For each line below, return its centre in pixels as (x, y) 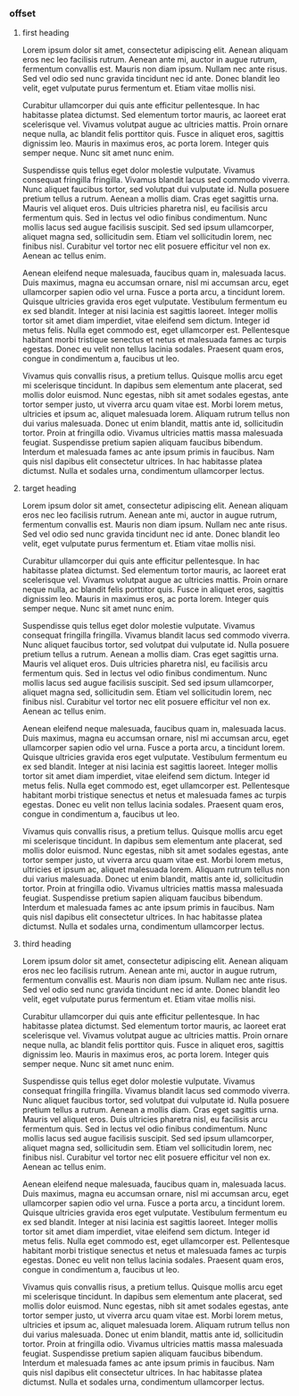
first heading (46, 33)
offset (22, 13)
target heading (49, 488)
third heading (46, 944)
